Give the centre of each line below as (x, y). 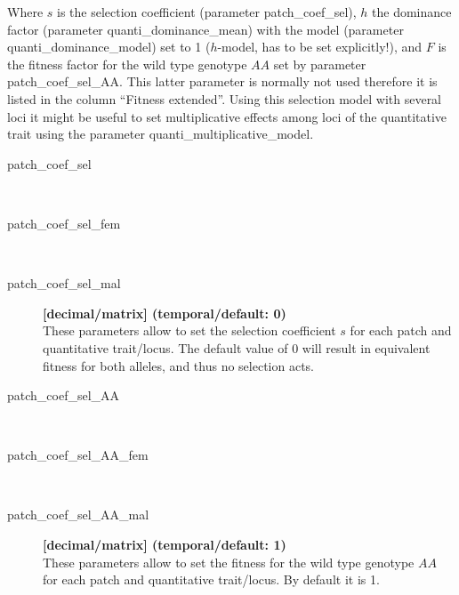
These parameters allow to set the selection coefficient (189, 330)
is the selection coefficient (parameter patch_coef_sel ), (207, 12)
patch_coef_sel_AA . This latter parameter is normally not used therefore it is (222, 81)
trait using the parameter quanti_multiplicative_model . (161, 134)
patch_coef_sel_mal (64, 283)
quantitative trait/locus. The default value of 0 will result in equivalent (237, 347)
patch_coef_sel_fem (64, 223)
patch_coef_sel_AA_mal (78, 515)
